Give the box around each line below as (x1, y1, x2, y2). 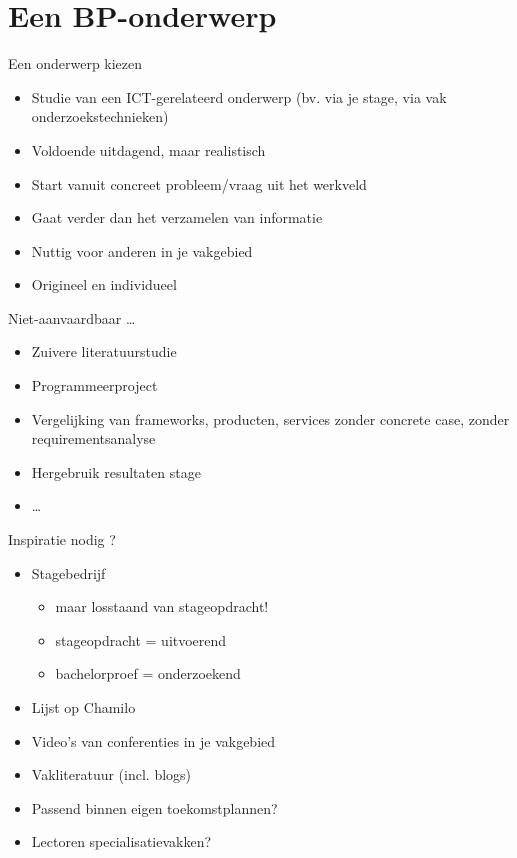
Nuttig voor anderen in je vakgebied (31, 240, 253, 261)
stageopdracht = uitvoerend (55, 629, 227, 650)
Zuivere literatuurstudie (31, 341, 177, 362)
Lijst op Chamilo (31, 697, 136, 717)
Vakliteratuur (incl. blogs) (31, 764, 192, 785)
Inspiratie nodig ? (8, 529, 116, 550)
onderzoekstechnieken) (31, 106, 169, 127)
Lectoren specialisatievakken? (31, 831, 212, 852)
